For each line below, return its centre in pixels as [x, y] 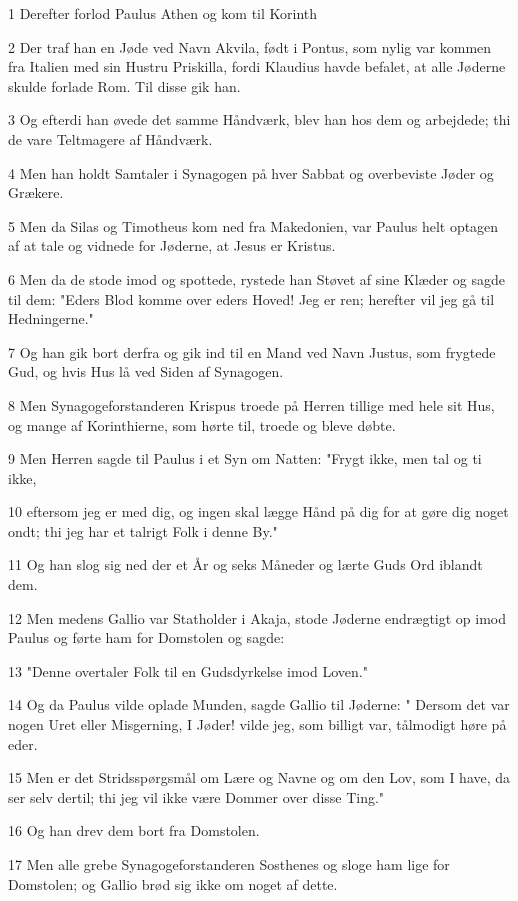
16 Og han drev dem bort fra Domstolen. [134, 830]
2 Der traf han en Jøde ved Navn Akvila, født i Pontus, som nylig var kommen [250, 46]
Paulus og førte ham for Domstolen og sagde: [146, 637]
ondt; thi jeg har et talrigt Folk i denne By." [143, 530]
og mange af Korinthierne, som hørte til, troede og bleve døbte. [202, 424]
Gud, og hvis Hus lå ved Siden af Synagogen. [146, 371]
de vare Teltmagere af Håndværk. [110, 138]
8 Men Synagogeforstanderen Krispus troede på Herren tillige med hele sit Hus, [251, 404]
